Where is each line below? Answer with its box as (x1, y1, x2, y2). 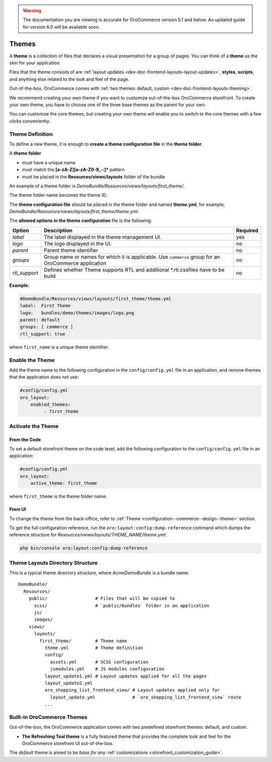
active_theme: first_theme (30, 480, 98, 486)
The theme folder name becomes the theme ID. (9, 192, 108, 198)
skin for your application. (9, 60, 61, 66)
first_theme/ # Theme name (39, 638, 127, 644)
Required (236, 227, 259, 234)
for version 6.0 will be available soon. (23, 24, 100, 30)
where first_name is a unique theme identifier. (9, 344, 109, 350)
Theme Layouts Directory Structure (9, 559, 98, 566)
